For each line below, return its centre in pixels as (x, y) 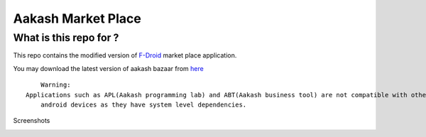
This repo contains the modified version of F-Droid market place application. (125, 55)
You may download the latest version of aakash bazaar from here (108, 68)
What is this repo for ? (66, 38)
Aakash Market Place (77, 18)
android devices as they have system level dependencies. (143, 104)
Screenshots (32, 121)
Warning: (55, 85)
